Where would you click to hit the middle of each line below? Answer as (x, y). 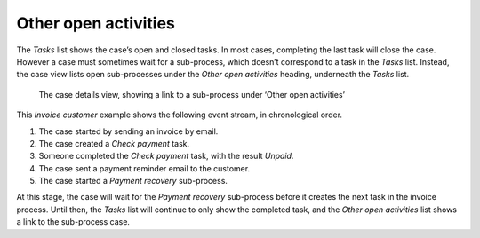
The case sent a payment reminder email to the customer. (144, 168)
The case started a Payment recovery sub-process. (133, 181)
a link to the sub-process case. (73, 222)
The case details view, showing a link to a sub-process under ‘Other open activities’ (192, 94)
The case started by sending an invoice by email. (128, 131)
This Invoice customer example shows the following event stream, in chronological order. (179, 115)
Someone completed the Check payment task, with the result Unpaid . (166, 156)
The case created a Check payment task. (114, 143)
